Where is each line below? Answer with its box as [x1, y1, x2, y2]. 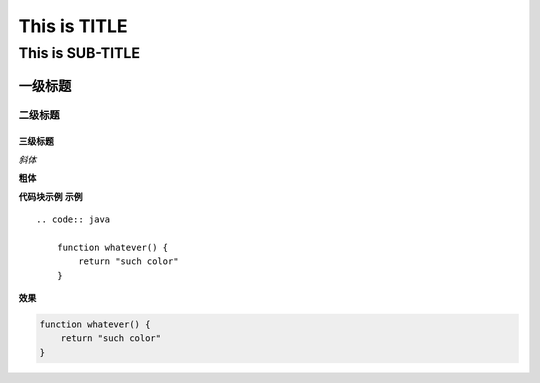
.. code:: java [36, 213, 111, 225]
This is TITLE [18, 15, 129, 37]
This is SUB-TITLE [18, 44, 140, 62]
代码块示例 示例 [18, 190, 83, 202]
